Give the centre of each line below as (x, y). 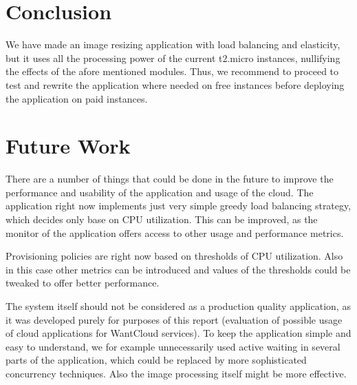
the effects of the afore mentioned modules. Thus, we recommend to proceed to (172, 71)
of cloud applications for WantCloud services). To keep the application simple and (178, 333)
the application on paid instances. (77, 98)
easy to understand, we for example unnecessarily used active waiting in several (173, 346)
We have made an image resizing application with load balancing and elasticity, (173, 44)
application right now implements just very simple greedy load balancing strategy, (178, 206)
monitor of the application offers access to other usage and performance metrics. (175, 232)
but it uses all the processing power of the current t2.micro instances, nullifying (173, 58)
